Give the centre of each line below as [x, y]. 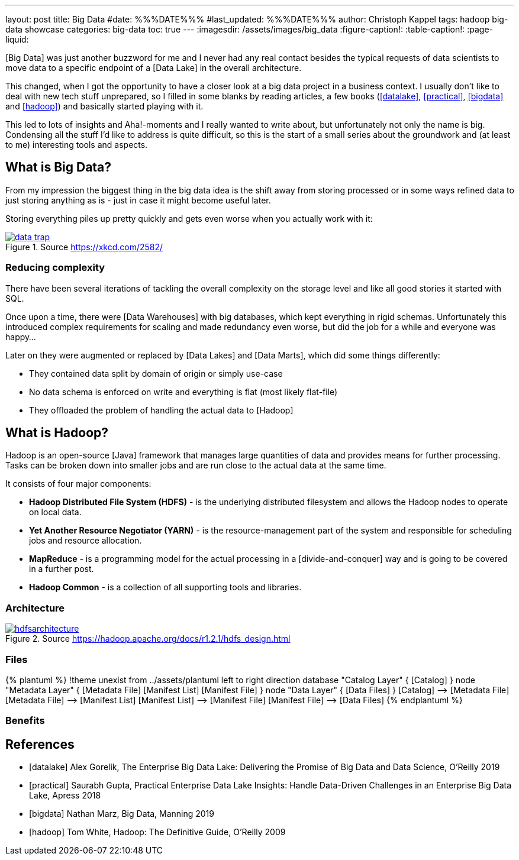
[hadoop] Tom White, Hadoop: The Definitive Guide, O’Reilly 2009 [157, 832]
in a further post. [62, 569]
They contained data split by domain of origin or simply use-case [156, 373]
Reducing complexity [55, 268]
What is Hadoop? [57, 433]
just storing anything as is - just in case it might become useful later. [138, 200]
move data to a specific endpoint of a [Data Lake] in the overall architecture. [154, 68]
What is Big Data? [59, 167]
